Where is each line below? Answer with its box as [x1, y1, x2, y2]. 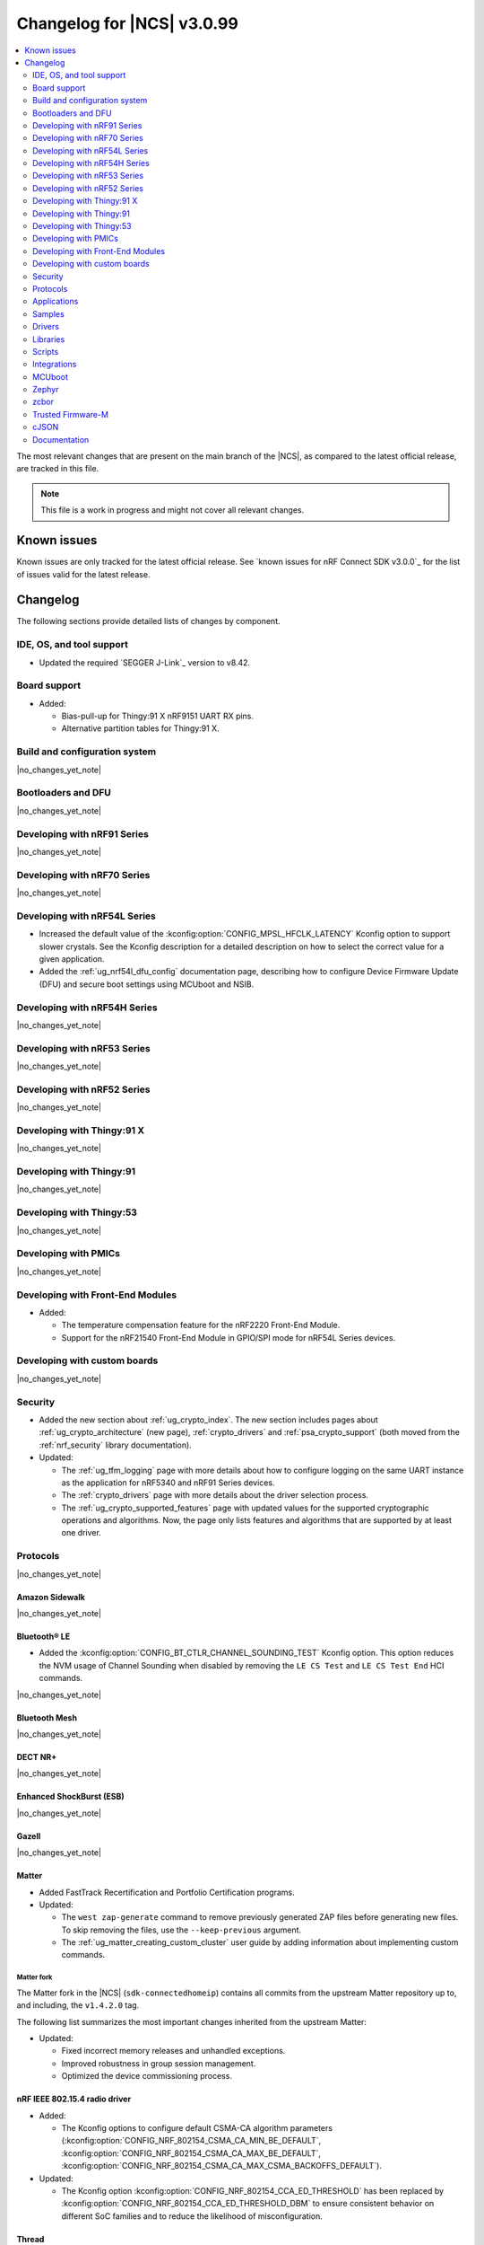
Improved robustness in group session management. [61, 2057, 256, 2069]
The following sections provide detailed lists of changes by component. [16, 616, 281, 627]
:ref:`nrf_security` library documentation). [39, 1439, 192, 1450]
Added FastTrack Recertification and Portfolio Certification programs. [39, 1887, 295, 1897]
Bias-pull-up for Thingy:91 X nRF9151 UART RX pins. [61, 710, 255, 722]
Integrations [32, 359, 77, 370]
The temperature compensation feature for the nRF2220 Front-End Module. [61, 1320, 341, 1331]
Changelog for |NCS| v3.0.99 [16, 13, 239, 33]
